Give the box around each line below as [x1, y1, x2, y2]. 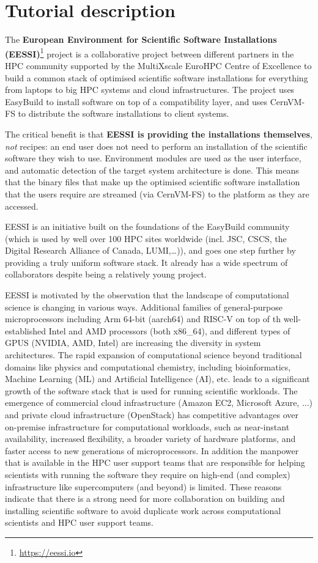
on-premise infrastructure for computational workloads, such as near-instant [5, 420, 290, 433]
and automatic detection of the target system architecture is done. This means [5, 163, 299, 176]
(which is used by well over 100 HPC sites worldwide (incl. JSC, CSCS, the [5, 232, 287, 245]
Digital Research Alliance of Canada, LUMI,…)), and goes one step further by [5, 244, 296, 257]
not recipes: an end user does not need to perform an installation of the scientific [5, 139, 308, 152]
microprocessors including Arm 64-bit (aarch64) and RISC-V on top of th [5, 312, 281, 325]
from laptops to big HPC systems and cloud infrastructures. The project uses [5, 83, 295, 96]
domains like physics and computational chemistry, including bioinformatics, [5, 360, 291, 373]
